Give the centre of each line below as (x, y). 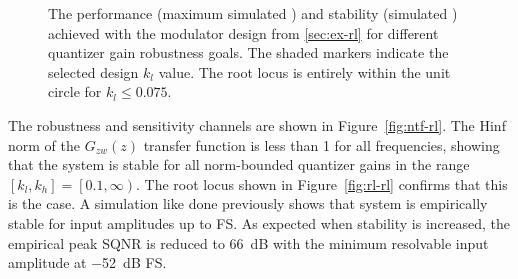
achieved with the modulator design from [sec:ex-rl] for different (243, 32)
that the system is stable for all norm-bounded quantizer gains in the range (239, 164)
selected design (93, 71)
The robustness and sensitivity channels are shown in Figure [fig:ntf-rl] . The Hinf (257, 124)
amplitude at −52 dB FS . (87, 262)
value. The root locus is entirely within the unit (304, 71)
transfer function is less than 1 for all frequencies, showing (321, 144)
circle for (75, 91)
